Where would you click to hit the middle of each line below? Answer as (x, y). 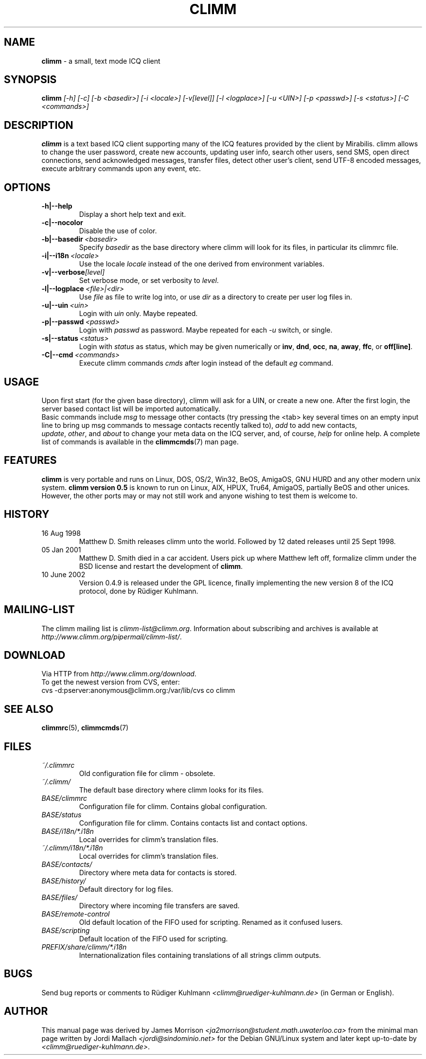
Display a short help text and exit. (133, 214)
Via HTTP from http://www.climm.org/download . (119, 674)
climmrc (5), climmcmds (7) (85, 728)
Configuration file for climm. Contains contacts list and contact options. (193, 823)
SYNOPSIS (30, 80)
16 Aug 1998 (61, 533)
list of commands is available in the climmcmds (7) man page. (140, 441)
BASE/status (62, 815)
